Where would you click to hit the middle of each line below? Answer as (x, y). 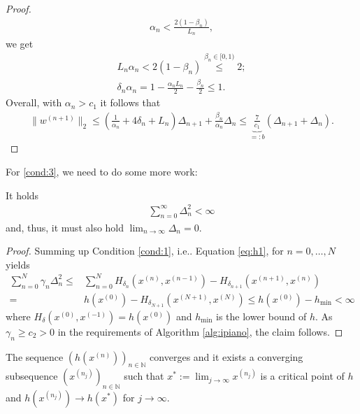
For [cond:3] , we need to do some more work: (102, 171)
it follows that (130, 102)
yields (18, 264)
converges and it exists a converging (226, 356)
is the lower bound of (261, 316)
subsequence (32, 376)
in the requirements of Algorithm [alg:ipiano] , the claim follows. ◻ (200, 331)
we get (20, 44)
